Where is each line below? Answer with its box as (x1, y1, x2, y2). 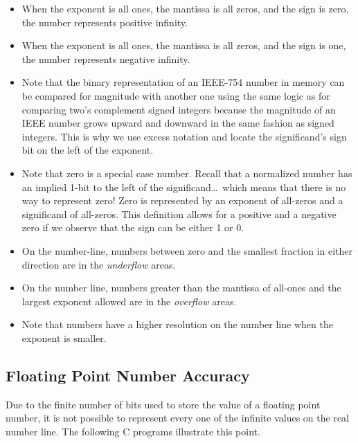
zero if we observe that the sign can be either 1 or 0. (21, 220, 244, 235)
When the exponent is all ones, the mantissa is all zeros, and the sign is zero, (21, 1, 349, 15)
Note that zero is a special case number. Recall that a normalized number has (21, 165, 352, 180)
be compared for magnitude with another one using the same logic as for (21, 88, 330, 102)
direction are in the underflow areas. (21, 257, 176, 271)
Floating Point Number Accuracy (6, 364, 250, 386)
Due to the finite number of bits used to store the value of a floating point (6, 397, 321, 411)
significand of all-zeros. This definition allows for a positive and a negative (21, 206, 337, 221)
